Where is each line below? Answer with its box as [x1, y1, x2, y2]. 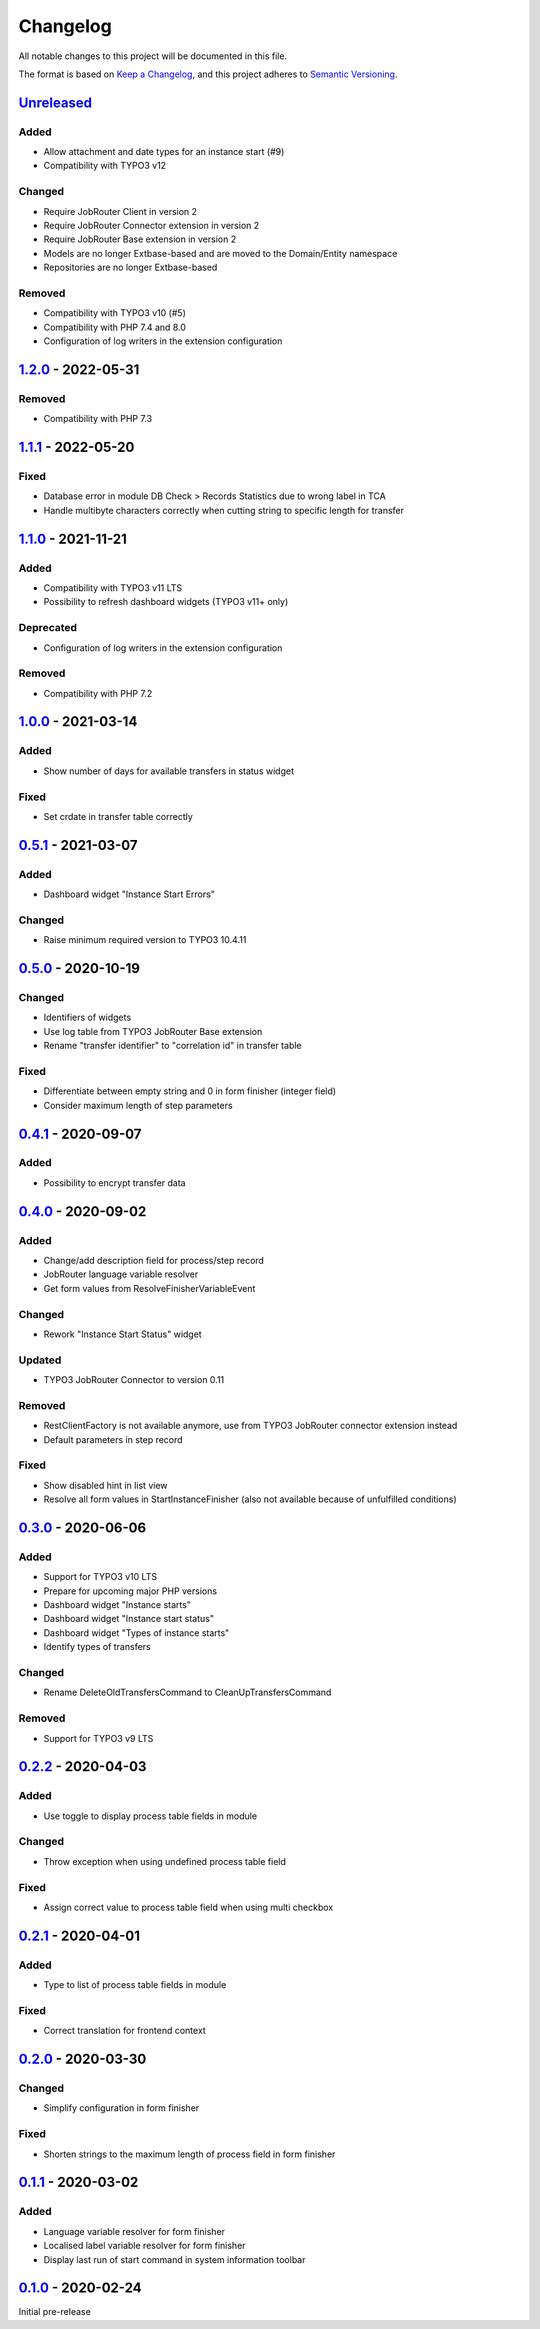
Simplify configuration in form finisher [43, 2102, 200, 2114]
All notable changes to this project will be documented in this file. [18, 50, 288, 62]
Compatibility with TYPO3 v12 [43, 160, 167, 172]
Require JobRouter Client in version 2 [43, 205, 198, 217]
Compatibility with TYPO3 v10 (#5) [43, 307, 187, 319]
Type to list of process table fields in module [43, 1979, 227, 1991]
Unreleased [18, 94, 93, 111]
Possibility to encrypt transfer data [43, 1176, 186, 1189]
